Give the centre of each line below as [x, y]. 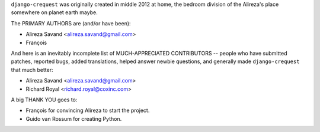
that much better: [32, 70]
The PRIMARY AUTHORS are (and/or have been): [71, 23]
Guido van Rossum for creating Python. [74, 118]
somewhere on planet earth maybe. [54, 12]
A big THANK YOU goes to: [44, 100]
